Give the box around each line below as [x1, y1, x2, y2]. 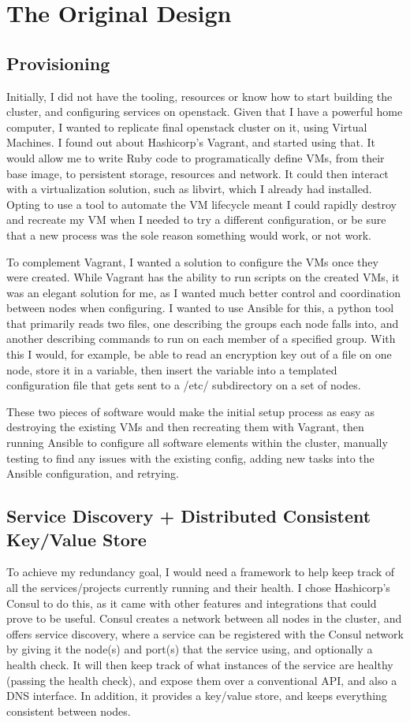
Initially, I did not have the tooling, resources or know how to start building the [6, 87, 393, 104]
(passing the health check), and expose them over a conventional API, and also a [6, 672, 397, 688]
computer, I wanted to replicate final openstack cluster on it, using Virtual [6, 118, 367, 135]
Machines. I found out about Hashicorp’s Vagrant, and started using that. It [6, 134, 376, 151]
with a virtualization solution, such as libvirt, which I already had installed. [6, 180, 372, 197]
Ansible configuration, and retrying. [6, 465, 179, 482]
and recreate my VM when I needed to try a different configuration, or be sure [6, 211, 386, 228]
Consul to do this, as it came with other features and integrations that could [6, 594, 377, 611]
